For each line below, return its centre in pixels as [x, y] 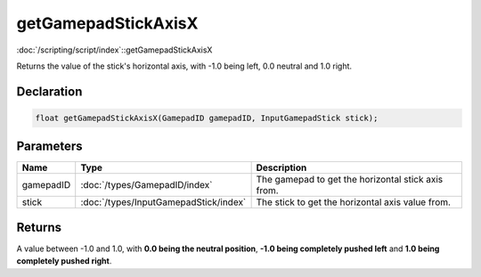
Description [281, 167]
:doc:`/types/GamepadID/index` [147, 185]
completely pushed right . [64, 261]
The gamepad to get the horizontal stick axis [350, 180]
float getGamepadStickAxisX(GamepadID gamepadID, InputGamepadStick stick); [207, 118]
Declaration [49, 91]
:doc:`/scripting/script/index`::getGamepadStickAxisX [114, 50]
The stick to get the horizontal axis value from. [354, 202]
